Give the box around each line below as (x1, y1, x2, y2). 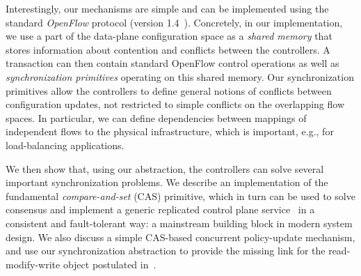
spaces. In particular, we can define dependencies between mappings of (6, 110, 307, 125)
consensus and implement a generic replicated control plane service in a (6, 202, 315, 217)
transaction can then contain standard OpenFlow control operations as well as (6, 56, 339, 70)
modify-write (6, 256, 61, 271)
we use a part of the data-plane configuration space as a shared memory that (6, 29, 332, 43)
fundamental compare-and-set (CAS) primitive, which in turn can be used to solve (6, 188, 355, 203)
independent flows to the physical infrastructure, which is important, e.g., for (6, 124, 334, 139)
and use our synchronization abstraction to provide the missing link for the (6, 243, 326, 258)
